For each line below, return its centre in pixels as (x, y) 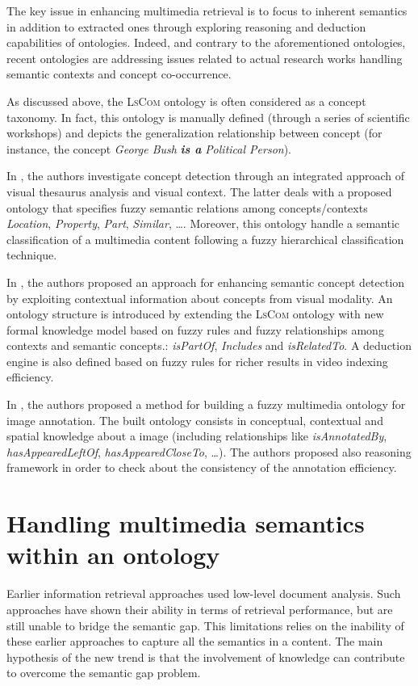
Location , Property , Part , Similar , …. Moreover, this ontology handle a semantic (203, 223)
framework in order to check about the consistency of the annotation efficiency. (202, 467)
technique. (32, 255)
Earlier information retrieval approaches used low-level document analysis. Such (204, 593)
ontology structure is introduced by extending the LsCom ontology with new (195, 314)
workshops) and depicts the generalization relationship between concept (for (194, 133)
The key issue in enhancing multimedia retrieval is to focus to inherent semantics (207, 11)
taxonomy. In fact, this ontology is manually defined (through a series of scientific (208, 117)
